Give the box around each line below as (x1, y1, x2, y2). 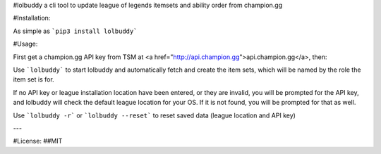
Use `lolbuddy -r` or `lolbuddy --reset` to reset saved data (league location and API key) (13, 111, 296, 120)
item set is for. (13, 75, 54, 84)
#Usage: (13, 39, 38, 49)
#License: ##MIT (13, 137, 63, 146)
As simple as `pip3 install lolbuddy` (13, 27, 138, 35)
